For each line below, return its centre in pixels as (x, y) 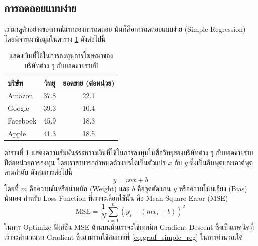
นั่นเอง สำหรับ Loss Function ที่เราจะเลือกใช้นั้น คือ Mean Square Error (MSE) (116, 198)
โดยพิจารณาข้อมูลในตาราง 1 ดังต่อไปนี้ (55, 38)
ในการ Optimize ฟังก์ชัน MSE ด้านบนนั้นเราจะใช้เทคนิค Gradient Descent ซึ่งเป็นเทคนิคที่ (129, 227)
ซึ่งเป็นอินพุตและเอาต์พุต (221, 162)
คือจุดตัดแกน (154, 188)
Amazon (20, 96)
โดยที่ (11, 188)
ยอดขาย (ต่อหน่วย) (89, 83)
